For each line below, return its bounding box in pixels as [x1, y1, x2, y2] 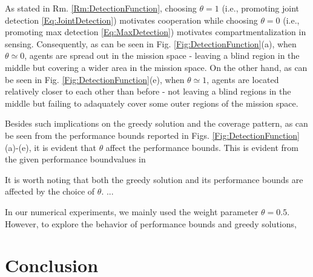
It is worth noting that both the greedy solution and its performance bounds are [5, 173, 303, 185]
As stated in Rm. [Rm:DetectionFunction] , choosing [5, 2, 197, 14]
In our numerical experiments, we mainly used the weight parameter [5, 205, 259, 218]
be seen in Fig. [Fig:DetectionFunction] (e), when [5, 73, 185, 85]
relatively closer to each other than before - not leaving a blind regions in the [5, 85, 291, 98]
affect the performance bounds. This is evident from [105, 141, 298, 153]
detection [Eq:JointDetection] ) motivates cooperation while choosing [5, 13, 258, 26]
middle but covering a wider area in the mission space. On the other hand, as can [5, 61, 308, 73]
